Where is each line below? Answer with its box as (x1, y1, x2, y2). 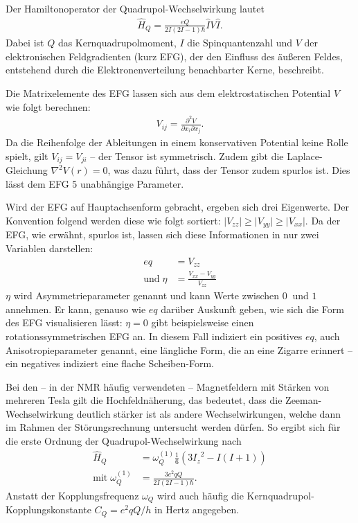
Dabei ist (6, 35, 44, 50)
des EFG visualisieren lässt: (6, 315, 123, 330)
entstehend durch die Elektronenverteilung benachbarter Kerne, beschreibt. (6, 62, 324, 77)
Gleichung (6, 163, 48, 177)
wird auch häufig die (156, 488, 244, 502)
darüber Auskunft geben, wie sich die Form (161, 301, 344, 316)
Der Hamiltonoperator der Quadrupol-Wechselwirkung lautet (6, 1, 265, 15)
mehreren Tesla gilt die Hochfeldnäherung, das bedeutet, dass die (6, 393, 283, 407)
